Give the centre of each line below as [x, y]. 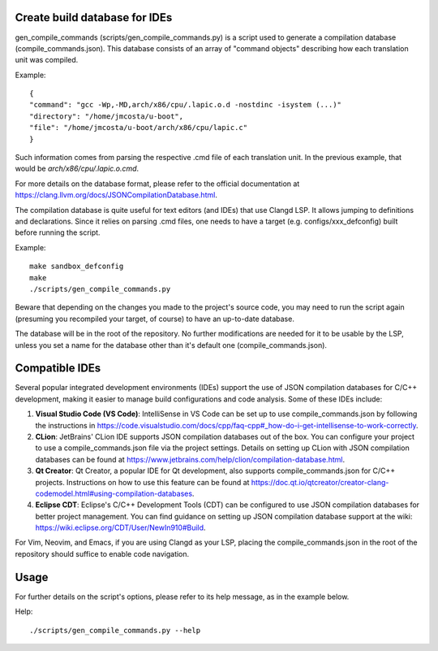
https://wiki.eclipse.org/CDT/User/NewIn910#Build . [120, 527]
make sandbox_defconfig [77, 267]
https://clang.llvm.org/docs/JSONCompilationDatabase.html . [116, 195]
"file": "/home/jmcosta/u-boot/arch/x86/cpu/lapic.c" [138, 128]
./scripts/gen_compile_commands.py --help [115, 630]
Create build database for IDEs [94, 17]
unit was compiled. [47, 60]
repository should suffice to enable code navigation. [102, 553]
